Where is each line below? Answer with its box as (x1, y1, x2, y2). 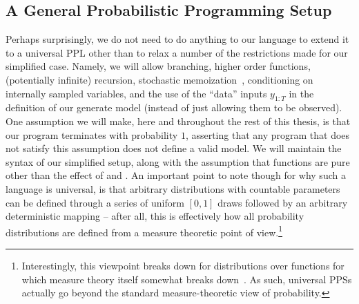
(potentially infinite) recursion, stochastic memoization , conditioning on (6, 72, 313, 86)
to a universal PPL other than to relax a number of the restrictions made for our (6, 45, 348, 59)
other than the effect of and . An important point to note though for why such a (6, 168, 346, 182)
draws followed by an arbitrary (217, 195, 348, 209)
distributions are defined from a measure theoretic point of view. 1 (6, 222, 283, 239)
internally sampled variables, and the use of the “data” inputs (6, 86, 267, 100)
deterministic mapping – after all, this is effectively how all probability (6, 209, 304, 223)
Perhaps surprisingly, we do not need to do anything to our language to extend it (6, 32, 349, 46)
